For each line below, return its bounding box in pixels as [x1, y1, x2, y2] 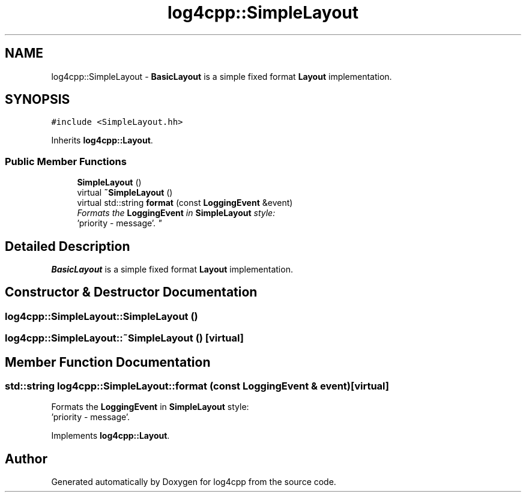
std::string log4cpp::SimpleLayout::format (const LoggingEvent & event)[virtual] [5, 380, 389, 393]
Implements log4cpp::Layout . [51, 430, 170, 441]
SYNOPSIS [5, 92, 70, 107]
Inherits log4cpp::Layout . [51, 135, 153, 146]
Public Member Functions [5, 155, 127, 167]
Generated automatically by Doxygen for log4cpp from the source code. [51, 477, 336, 487]
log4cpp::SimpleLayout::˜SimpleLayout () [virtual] [5, 332, 244, 345]
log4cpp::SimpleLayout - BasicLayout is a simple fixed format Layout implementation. [51, 71, 392, 82]
